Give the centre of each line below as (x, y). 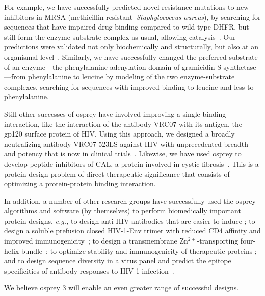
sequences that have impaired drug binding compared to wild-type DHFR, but (127, 27)
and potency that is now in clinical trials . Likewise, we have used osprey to (123, 154)
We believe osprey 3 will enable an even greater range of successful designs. (122, 288)
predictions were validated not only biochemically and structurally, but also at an (131, 47)
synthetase (240, 66)
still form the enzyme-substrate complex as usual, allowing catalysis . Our (120, 36)
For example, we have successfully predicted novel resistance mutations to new (127, 7)
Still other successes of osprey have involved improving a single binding (115, 113)
